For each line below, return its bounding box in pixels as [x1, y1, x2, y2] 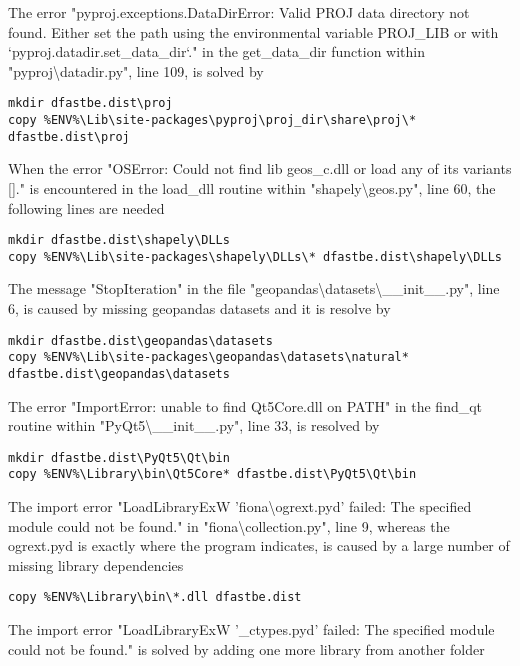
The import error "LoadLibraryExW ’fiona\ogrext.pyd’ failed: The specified [8, 496, 472, 517]
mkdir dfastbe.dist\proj [8, 96, 173, 111]
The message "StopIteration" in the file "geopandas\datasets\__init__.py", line [8, 278, 500, 299]
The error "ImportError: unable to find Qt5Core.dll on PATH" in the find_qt [8, 395, 483, 416]
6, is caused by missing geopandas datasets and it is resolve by [8, 298, 391, 319]
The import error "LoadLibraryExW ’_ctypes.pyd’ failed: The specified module [8, 619, 495, 640]
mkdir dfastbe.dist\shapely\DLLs [8, 233, 230, 248]
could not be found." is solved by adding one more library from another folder [8, 638, 485, 659]
